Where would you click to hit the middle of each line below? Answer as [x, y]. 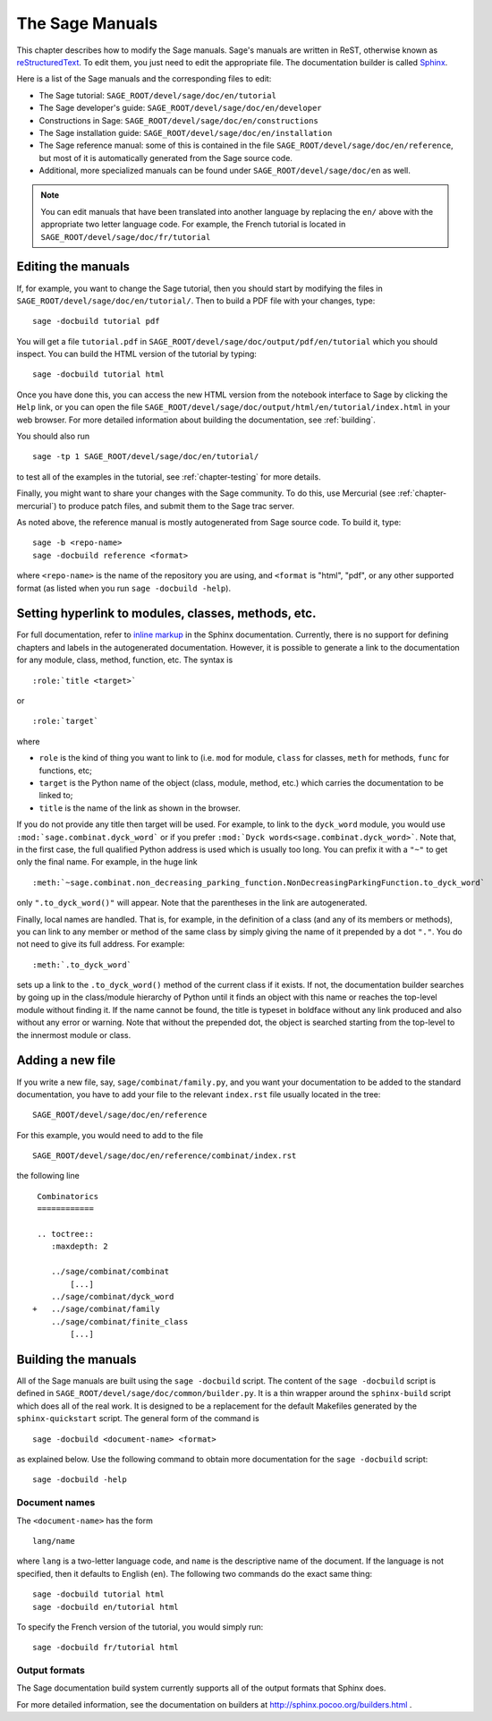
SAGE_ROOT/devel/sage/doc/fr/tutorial [126, 237]
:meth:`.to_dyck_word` [82, 965]
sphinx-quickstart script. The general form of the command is [138, 1419]
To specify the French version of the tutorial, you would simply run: [140, 1627]
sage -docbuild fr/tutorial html [106, 1648]
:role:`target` [66, 721]
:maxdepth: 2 [79, 1247]
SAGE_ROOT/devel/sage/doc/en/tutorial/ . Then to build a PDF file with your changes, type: [196, 301]
